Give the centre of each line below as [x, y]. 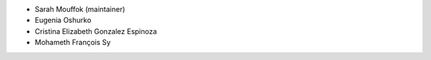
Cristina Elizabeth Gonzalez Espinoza [96, 31]
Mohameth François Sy [73, 43]
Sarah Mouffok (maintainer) [80, 9]
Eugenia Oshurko [63, 21]
